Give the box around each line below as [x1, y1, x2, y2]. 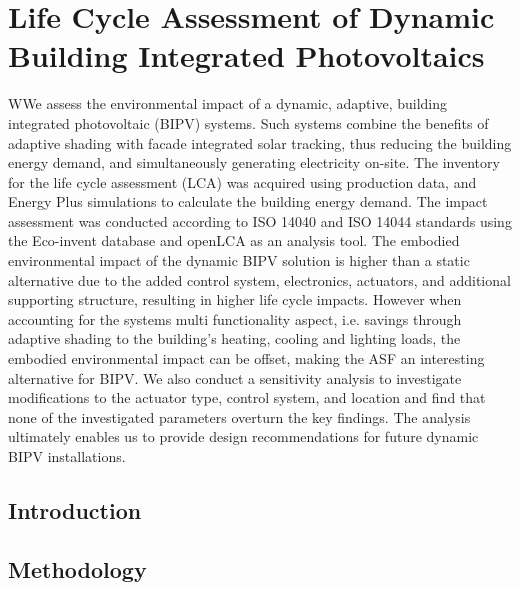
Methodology [8, 553, 147, 584]
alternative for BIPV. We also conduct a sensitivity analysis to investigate [8, 367, 462, 388]
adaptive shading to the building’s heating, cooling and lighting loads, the [8, 328, 461, 349]
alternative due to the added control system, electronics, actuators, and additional [8, 269, 511, 290]
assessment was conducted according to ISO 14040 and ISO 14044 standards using [8, 210, 512, 231]
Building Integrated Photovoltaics [8, 35, 485, 76]
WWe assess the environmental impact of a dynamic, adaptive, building [8, 93, 448, 114]
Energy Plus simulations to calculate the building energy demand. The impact [8, 191, 488, 212]
